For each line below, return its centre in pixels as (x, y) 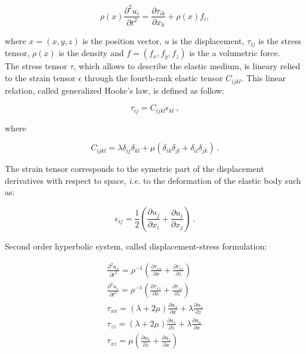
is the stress (280, 41)
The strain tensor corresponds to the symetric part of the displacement (135, 169)
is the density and (91, 53)
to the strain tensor (40, 78)
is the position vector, (122, 41)
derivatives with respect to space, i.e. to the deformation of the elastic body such (153, 180)
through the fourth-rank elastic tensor (154, 78)
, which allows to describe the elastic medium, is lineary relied (187, 66)
